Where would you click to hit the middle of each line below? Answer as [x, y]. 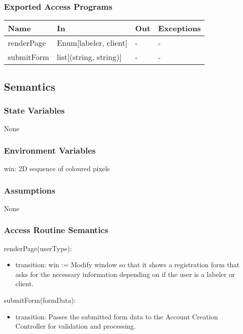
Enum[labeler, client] [92, 43]
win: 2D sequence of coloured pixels [57, 168]
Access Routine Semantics [56, 230]
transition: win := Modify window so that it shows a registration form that [127, 265]
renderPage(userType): [38, 248]
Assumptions [30, 190]
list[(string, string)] [89, 57]
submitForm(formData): [40, 300]
